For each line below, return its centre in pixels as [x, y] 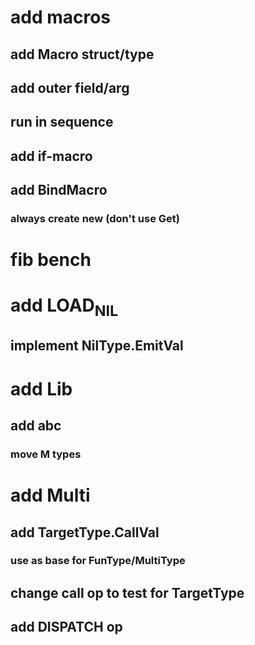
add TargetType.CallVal [85, 532]
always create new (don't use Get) [95, 219]
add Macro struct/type [82, 54]
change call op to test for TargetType [127, 592]
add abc [36, 425]
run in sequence [62, 122]
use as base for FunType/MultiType [98, 561]
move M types [46, 454]
